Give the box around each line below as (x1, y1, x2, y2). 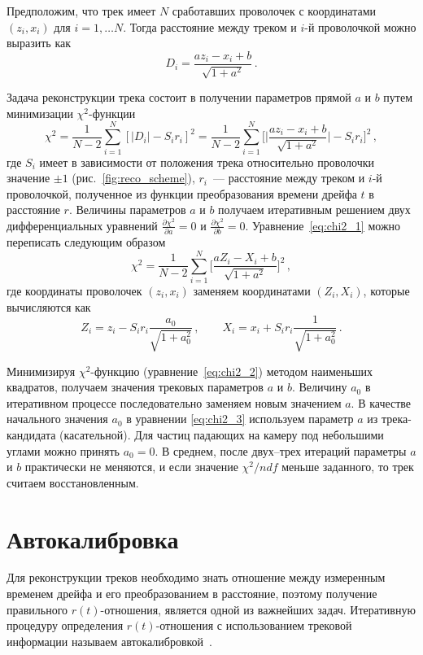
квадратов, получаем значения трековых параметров (7, 378, 264, 395)
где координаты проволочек (7, 282, 142, 299)
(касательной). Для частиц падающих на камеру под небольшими (59, 426, 384, 443)
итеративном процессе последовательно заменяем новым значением (7, 394, 342, 411)
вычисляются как (7, 298, 91, 315)
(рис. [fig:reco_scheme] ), (72, 169, 195, 186)
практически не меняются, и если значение (24, 458, 238, 475)
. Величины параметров (68, 201, 186, 218)
